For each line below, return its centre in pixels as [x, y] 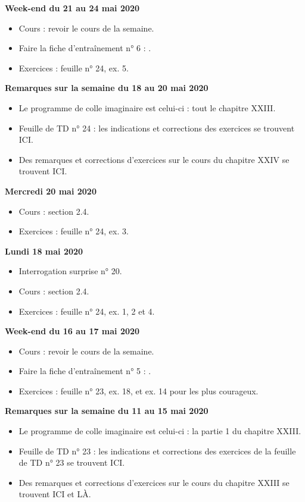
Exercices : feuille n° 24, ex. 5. [74, 68]
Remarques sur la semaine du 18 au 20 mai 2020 [107, 88]
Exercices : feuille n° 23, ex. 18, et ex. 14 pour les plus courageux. [139, 390]
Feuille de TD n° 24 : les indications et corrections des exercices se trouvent [157, 128]
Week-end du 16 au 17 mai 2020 [72, 331]
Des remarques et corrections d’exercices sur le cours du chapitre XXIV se [154, 159]
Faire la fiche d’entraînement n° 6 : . [85, 48]
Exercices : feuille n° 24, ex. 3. [74, 231]
